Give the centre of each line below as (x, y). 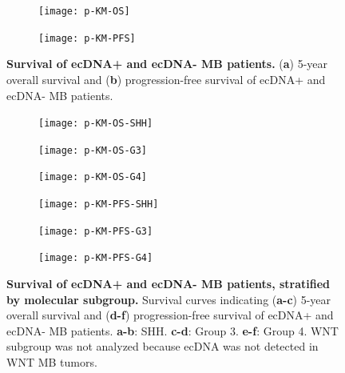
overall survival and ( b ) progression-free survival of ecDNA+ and (166, 79)
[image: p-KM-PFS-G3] (96, 231)
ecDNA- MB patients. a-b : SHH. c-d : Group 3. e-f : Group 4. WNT (172, 330)
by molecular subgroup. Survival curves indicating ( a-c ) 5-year (169, 299)
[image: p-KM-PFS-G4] (96, 258)
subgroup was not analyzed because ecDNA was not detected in (163, 346)
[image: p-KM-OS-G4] (93, 177)
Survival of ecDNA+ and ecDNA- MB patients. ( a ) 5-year (167, 64)
